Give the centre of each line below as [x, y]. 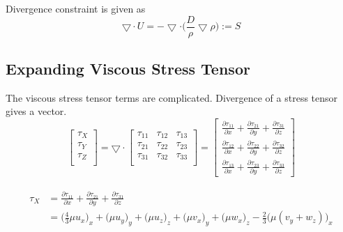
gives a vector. [36, 111]
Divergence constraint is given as [76, 8]
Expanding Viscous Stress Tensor [128, 69]
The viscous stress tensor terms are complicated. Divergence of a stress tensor [172, 97]
